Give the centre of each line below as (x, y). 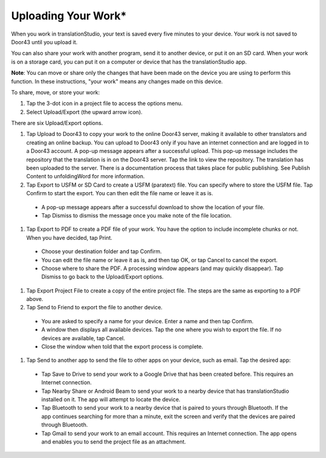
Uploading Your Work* (69, 16)
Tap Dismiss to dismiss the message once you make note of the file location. (136, 215)
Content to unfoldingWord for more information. (85, 176)
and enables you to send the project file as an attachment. (114, 442)
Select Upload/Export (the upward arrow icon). (85, 112)
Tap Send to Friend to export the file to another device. (94, 308)
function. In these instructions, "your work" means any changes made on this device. (117, 81)
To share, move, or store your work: (56, 92)
